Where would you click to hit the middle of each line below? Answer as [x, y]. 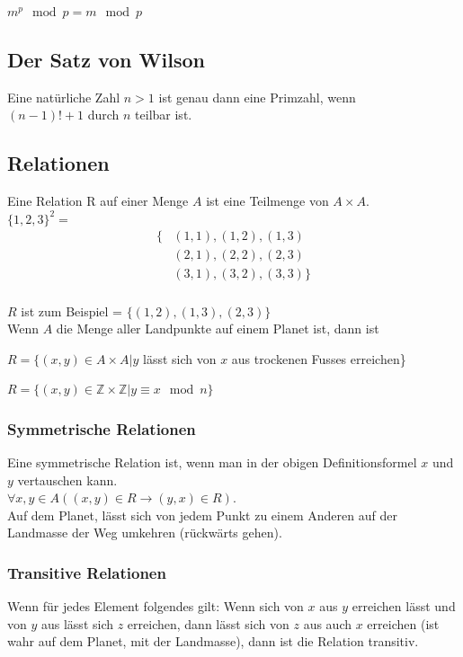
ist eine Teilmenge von [267, 201]
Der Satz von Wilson [106, 59]
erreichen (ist [403, 623]
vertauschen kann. [67, 479]
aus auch [328, 623]
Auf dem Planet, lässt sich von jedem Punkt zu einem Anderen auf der [202, 515]
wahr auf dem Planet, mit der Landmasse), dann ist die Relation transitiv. [213, 641]
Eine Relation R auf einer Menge [98, 201]
